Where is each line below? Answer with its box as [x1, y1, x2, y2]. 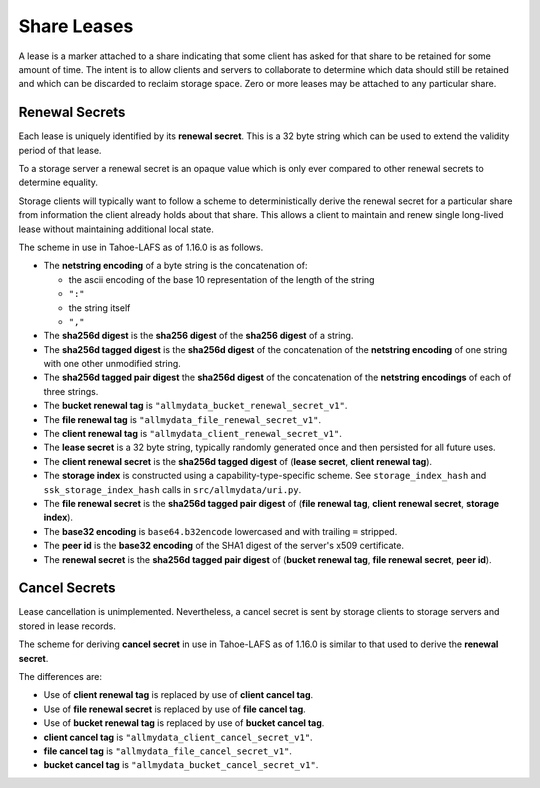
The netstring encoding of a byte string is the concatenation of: [43, 260, 308, 272]
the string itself [68, 301, 131, 314]
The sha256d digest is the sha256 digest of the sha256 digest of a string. [43, 330, 354, 342]
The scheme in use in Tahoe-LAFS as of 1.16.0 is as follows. [18, 241, 264, 253]
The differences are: [18, 671, 102, 683]
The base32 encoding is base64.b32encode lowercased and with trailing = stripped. [43, 525, 398, 537]
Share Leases [18, 15, 134, 37]
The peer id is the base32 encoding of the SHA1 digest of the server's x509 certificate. [43, 540, 405, 552]
